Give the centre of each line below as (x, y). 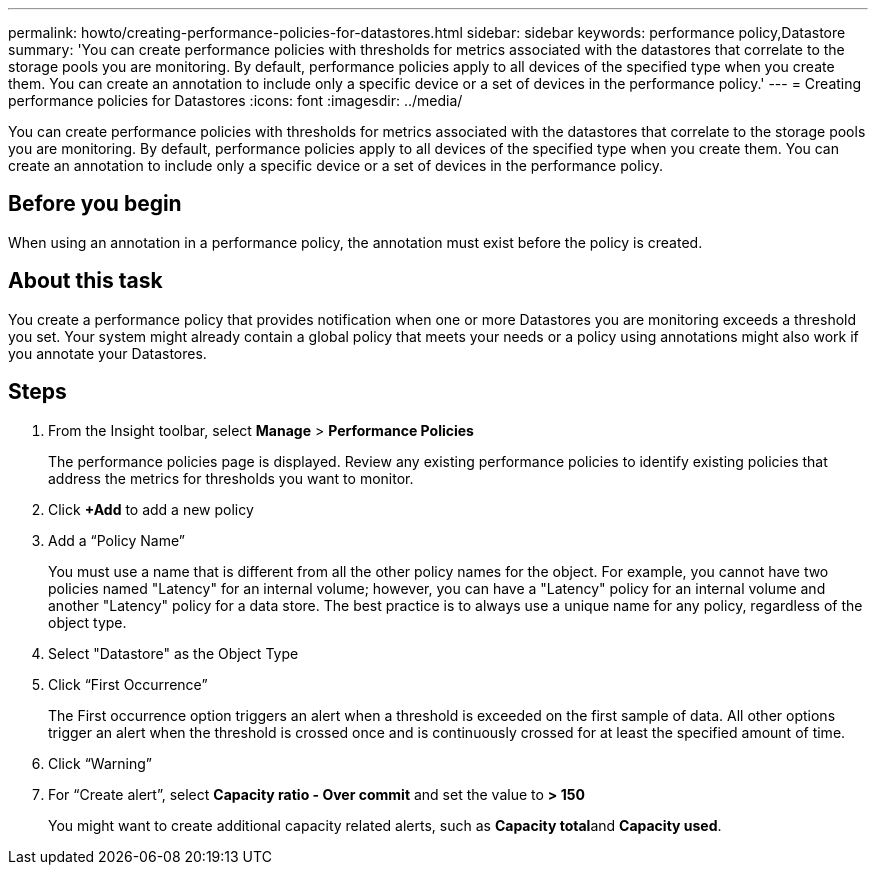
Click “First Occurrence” (128, 684)
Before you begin (95, 204)
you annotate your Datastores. (107, 353)
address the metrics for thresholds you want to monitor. (231, 478)
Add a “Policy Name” (116, 540)
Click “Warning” (100, 763)
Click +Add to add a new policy (151, 509)
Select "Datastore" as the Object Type (173, 653)
